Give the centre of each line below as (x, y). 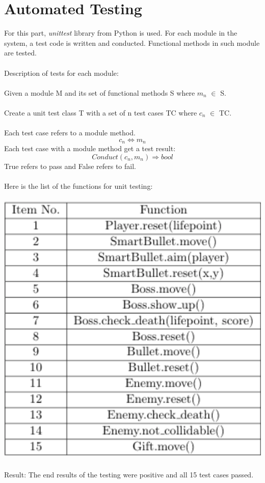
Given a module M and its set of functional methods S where (100, 92)
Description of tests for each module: (61, 73)
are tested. (20, 53)
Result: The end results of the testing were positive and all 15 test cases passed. (129, 474)
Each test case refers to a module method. (70, 133)
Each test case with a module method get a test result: (90, 148)
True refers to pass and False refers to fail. (70, 166)
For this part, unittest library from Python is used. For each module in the (121, 33)
